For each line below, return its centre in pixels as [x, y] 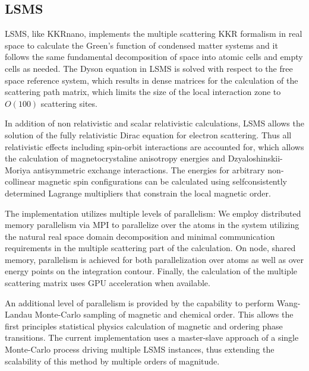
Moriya [18, 169]
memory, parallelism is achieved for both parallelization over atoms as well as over [154, 259]
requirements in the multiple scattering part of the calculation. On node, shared [150, 248]
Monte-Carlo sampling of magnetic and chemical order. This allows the [164, 314]
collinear [20, 181]
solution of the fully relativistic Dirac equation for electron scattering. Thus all [148, 134]
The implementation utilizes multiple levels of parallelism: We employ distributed [153, 213]
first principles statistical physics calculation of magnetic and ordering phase [144, 326]
